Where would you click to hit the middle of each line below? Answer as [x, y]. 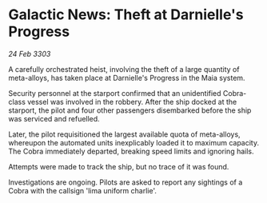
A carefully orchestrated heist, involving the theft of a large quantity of [124, 69]
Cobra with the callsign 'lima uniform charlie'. [83, 190]
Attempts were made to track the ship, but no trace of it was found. [119, 166]
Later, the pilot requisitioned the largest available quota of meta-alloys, [125, 134]
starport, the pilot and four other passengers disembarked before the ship [130, 110]
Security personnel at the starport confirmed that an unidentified [115, 93]
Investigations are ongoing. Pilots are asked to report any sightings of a [126, 182]
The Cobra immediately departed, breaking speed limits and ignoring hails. [131, 151]
